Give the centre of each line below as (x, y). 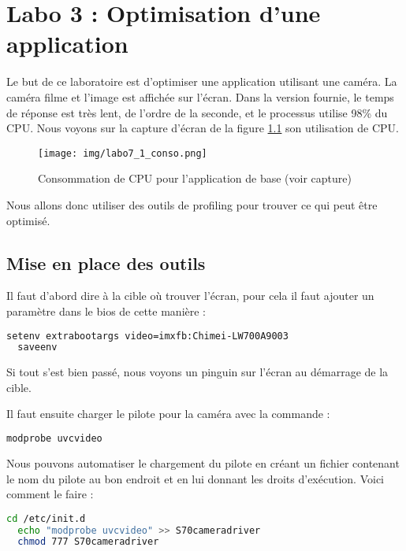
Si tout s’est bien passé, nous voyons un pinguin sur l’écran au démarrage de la (197, 372)
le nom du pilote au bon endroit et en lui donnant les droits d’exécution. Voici (195, 478)
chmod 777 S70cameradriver (88, 542)
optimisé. (28, 220)
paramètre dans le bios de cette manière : (106, 311)
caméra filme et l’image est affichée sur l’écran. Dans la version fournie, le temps (200, 96)
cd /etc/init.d (46, 518)
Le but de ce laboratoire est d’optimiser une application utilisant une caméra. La (202, 81)
